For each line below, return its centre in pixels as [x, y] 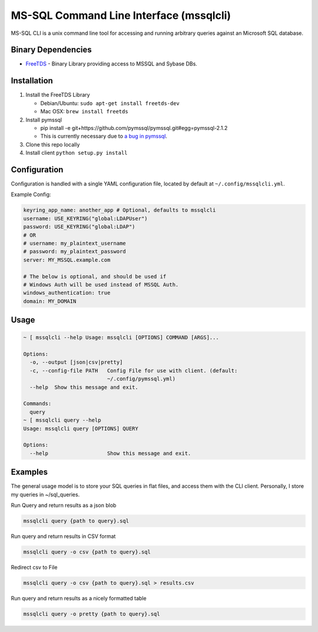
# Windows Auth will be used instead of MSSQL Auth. [101, 284]
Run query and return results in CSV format [63, 536]
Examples [29, 472]
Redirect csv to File [34, 567]
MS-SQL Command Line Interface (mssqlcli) [121, 15]
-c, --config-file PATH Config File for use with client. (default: [134, 370]
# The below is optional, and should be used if [95, 276]
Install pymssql [44, 120]
